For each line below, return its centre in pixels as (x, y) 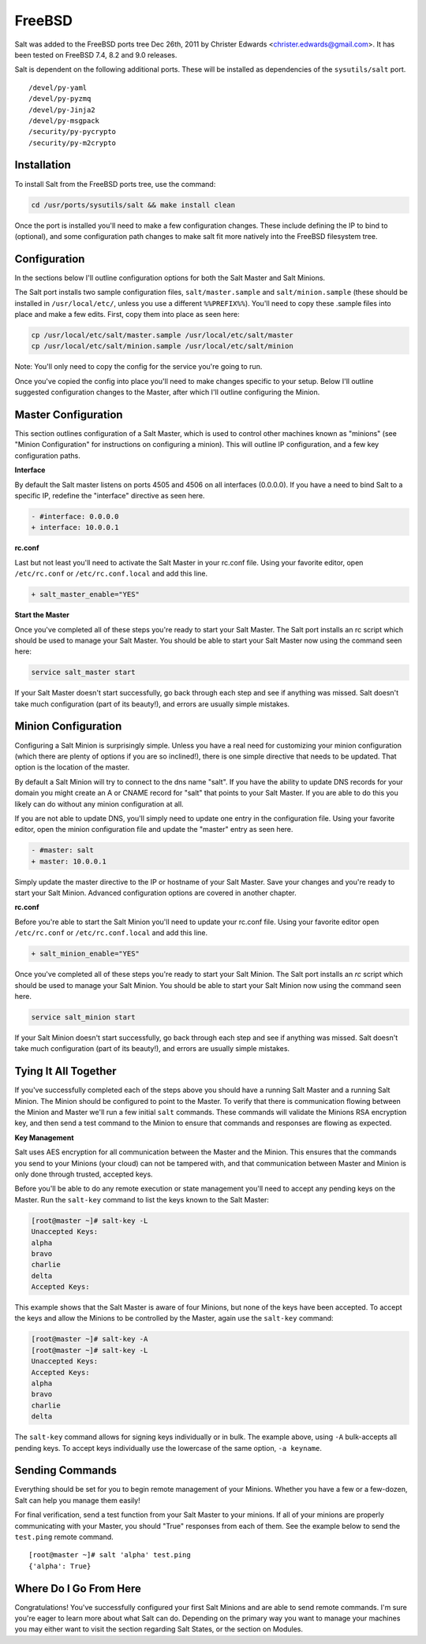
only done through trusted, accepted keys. (84, 1174)
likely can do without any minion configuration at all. (99, 803)
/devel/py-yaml (58, 88)
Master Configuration (69, 414)
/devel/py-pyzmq (60, 99)
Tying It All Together (66, 1071)
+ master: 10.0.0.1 (69, 861)
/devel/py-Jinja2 (62, 110)
